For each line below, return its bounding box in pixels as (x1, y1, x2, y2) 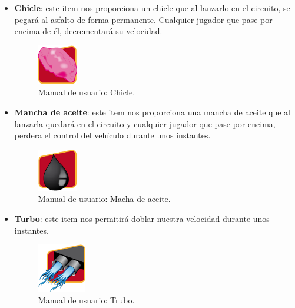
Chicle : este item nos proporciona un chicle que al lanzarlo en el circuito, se (14, 2, 290, 14)
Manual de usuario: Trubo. (38, 293, 135, 306)
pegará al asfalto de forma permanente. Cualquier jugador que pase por (14, 13, 273, 25)
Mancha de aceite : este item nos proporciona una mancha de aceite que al (14, 105, 290, 118)
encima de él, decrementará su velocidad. (14, 25, 163, 37)
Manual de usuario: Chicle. (38, 86, 135, 98)
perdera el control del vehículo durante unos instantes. (14, 129, 211, 141)
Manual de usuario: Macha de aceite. (38, 193, 171, 205)
